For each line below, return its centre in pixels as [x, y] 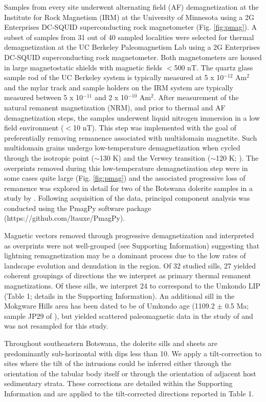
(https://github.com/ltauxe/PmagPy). [65, 218]
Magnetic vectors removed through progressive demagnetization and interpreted [129, 235]
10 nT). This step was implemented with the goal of [154, 128]
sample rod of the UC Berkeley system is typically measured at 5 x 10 [114, 77]
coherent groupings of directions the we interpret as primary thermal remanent [128, 275]
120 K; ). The [237, 157]
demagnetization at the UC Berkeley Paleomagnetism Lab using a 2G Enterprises [132, 47]
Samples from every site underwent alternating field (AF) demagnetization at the [131, 7]
